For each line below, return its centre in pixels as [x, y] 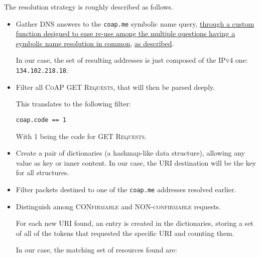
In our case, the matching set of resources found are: [96, 250]
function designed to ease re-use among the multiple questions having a [125, 33]
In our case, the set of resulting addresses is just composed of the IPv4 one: [132, 60]
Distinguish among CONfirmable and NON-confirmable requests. [118, 206]
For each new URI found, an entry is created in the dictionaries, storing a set [135, 223]
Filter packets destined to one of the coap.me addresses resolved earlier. [126, 189]
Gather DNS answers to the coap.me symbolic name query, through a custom [135, 23]
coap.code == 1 [41, 120]
